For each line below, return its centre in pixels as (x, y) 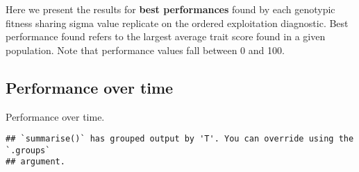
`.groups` (28, 150)
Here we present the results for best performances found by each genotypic (170, 9)
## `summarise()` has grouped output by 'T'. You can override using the (180, 139)
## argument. (35, 162)
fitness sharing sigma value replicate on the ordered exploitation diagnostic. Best (177, 23)
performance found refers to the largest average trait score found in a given (166, 36)
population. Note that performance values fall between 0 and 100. (145, 50)
